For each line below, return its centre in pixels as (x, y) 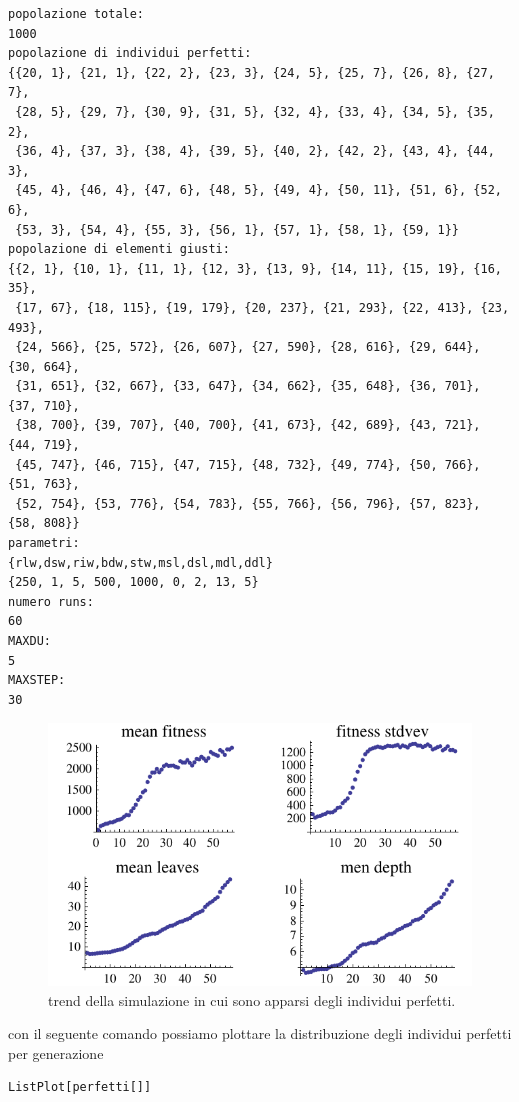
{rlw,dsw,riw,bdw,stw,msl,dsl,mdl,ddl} (140, 562)
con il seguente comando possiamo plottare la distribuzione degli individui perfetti (260, 1033)
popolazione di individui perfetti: (130, 53)
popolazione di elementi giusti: (119, 249)
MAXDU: (29, 641)
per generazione (56, 1052)
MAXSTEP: (37, 680)
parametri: (44, 543)
